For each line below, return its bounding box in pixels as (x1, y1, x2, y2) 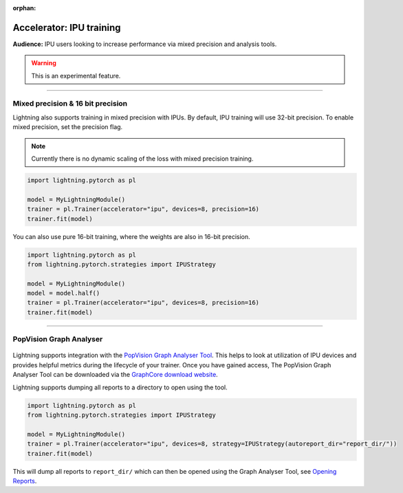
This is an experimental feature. (31, 71, 121, 80)
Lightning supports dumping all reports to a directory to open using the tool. (12, 383, 228, 391)
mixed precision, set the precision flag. (12, 123, 123, 131)
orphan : (12, 4, 36, 12)
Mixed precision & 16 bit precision (12, 99, 128, 108)
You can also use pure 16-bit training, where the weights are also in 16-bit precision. (12, 232, 250, 240)
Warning (31, 59, 56, 67)
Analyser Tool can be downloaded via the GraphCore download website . (12, 371, 218, 379)
